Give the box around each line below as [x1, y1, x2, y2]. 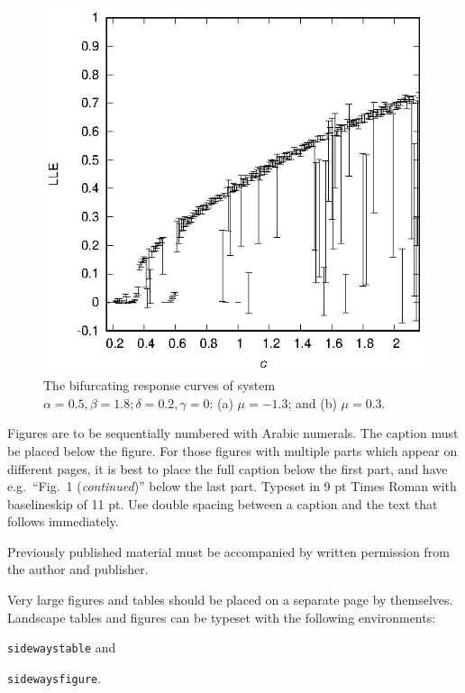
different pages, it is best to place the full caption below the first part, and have [7, 459, 448, 478]
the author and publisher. [7, 560, 149, 579]
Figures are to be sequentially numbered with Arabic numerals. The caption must [7, 424, 459, 442]
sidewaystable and [7, 638, 116, 657]
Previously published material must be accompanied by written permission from [7, 542, 450, 561]
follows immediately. [7, 512, 119, 531]
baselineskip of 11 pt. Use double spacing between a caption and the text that [7, 494, 438, 513]
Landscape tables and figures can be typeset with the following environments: [7, 607, 436, 626]
